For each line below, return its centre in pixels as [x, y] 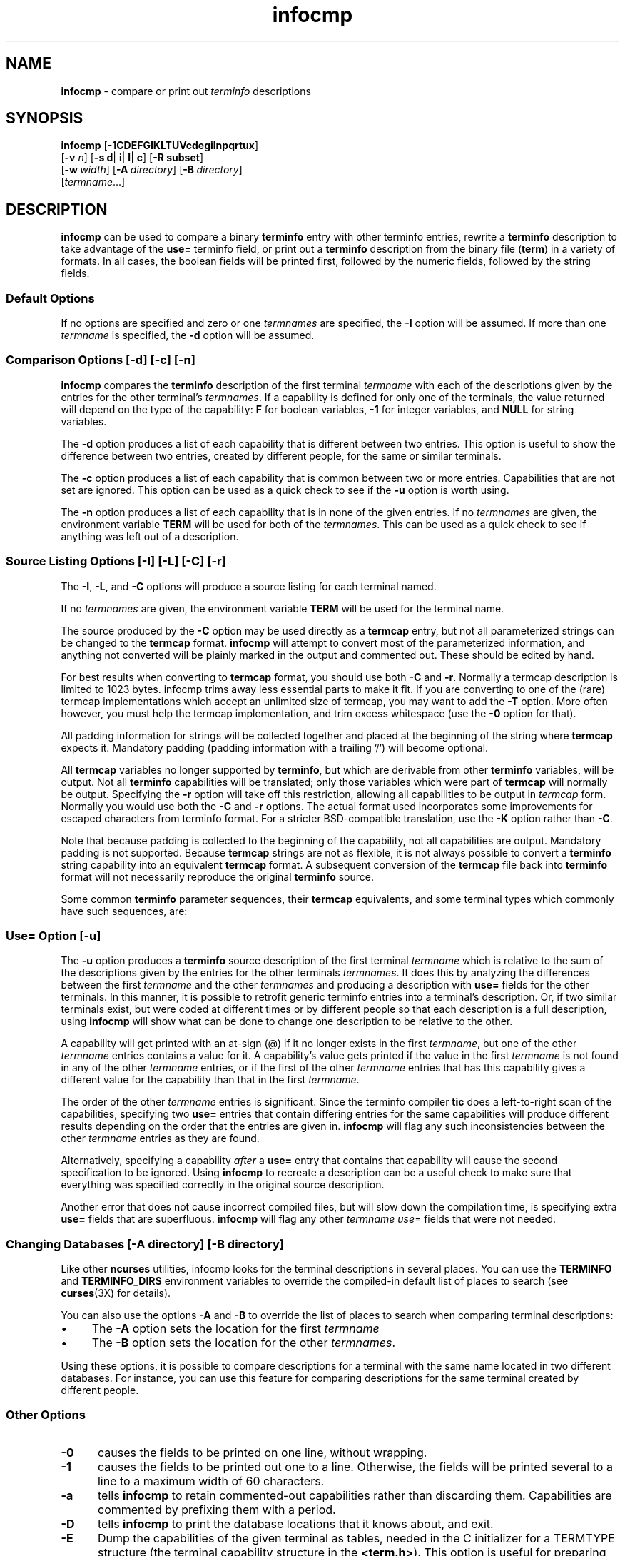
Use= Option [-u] [54, 935]
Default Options [50, 298]
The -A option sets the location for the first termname [235, 1329]
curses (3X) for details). [116, 1293]
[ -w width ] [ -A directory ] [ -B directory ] [152, 170]
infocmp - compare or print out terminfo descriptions [186, 91]
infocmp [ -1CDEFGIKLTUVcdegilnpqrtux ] [160, 146]
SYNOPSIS [45, 118]
